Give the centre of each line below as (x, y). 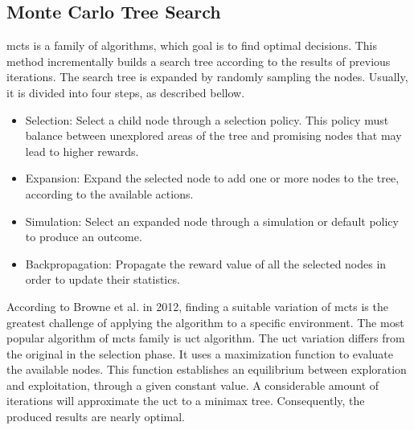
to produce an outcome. (84, 237)
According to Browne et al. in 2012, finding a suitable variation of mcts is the (197, 306)
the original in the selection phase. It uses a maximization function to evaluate (200, 353)
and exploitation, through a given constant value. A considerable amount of (193, 385)
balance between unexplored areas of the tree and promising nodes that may (213, 135)
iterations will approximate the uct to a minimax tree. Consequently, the (186, 401)
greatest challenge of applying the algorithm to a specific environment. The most (205, 322)
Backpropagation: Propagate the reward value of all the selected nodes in (206, 263)
